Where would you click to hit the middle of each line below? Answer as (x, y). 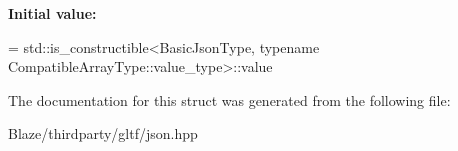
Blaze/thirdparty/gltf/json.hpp (103, 133)
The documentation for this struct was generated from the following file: (229, 99)
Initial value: (52, 13)
